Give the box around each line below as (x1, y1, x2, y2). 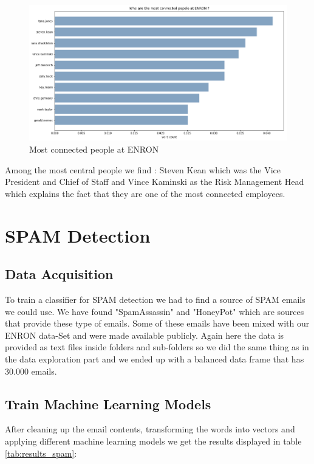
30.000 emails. (5, 364, 57, 377)
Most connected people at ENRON (29, 143, 159, 156)
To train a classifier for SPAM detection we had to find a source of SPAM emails (5, 293, 305, 306)
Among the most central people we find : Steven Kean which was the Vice (5, 163, 281, 176)
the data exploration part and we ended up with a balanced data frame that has (5, 353, 304, 365)
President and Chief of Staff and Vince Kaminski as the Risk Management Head (5, 175, 304, 188)
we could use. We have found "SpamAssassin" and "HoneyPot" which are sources (5, 305, 304, 317)
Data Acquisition (5, 265, 114, 283)
